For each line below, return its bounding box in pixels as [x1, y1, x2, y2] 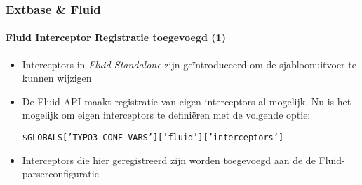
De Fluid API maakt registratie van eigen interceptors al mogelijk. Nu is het [22, 94, 351, 108]
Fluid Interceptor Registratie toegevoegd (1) [6, 30, 226, 45]
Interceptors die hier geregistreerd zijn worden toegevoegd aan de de [22, 152, 316, 167]
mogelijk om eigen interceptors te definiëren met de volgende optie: [22, 108, 311, 122]
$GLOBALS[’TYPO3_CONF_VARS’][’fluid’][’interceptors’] [22, 133, 284, 143]
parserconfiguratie [22, 166, 99, 181]
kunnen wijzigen [22, 71, 92, 85]
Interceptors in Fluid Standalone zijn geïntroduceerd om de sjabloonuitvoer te [22, 57, 356, 71]
